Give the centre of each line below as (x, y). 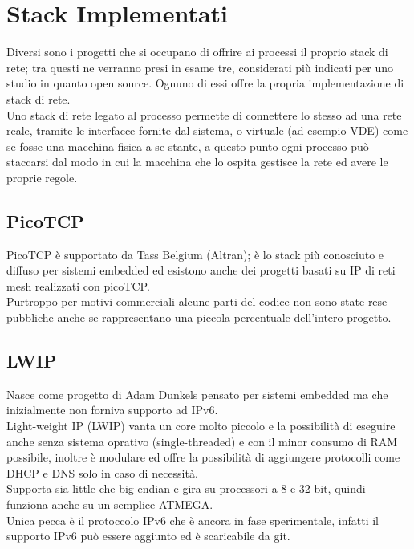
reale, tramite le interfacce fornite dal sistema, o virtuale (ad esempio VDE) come (207, 130)
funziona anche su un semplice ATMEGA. (110, 504)
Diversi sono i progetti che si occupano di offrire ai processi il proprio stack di (197, 52)
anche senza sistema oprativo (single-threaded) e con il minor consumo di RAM (202, 441)
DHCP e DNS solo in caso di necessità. (102, 472)
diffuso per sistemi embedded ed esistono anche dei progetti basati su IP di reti (201, 270)
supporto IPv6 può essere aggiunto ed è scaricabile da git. (148, 536)
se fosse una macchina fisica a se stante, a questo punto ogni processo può (188, 146)
